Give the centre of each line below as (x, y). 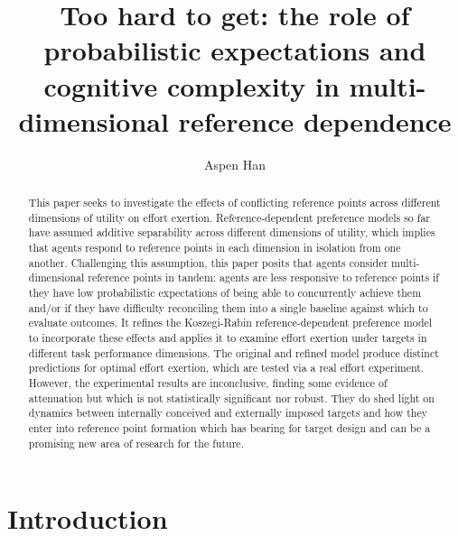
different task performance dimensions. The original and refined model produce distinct (234, 352)
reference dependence (315, 120)
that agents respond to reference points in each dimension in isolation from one (215, 248)
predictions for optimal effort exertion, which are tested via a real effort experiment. (226, 368)
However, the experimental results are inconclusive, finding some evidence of (208, 382)
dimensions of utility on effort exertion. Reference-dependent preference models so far (229, 217)
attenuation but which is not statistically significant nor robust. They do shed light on (231, 397)
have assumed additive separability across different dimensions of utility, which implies (232, 232)
